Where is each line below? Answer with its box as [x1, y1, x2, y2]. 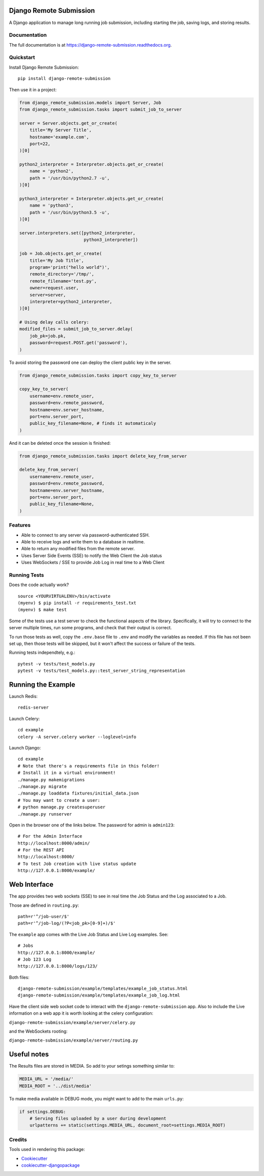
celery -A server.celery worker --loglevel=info [18, 734, 136, 740]
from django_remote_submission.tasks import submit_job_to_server [19, 106, 182, 112]
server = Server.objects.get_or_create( [19, 120, 117, 126]
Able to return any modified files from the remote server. [21, 546, 135, 552]
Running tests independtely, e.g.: [9, 650, 76, 656]
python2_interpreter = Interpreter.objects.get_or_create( [19, 162, 164, 167]
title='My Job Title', [29, 257, 84, 263]
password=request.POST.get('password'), [29, 340, 128, 346]
